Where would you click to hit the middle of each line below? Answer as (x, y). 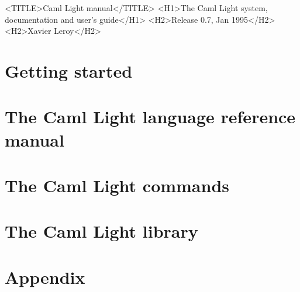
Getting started (69, 70)
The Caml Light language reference (150, 117)
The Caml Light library (101, 231)
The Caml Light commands (117, 185)
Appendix (45, 277)
